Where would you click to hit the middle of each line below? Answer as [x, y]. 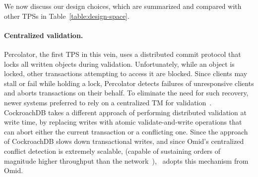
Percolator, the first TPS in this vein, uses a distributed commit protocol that [123, 54]
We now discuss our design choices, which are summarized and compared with [123, 6]
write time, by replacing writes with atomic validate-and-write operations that [123, 122]
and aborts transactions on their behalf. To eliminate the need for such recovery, [126, 93]
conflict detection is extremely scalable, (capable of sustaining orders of [112, 151]
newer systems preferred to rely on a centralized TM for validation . [108, 102]
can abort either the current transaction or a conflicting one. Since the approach [126, 131]
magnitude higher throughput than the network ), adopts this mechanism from [126, 160]
